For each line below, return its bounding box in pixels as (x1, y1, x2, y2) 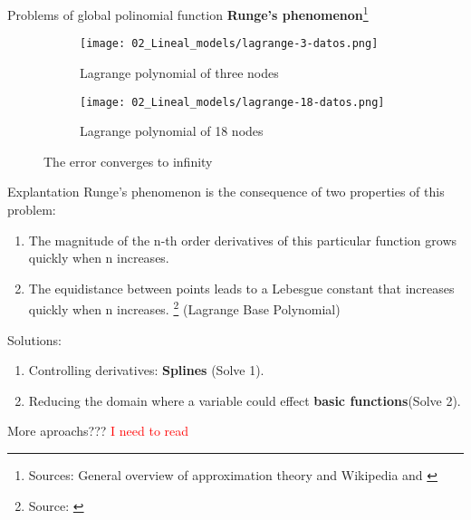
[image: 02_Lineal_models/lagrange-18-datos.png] (80, 95, 385, 109)
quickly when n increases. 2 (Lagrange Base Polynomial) (28, 297, 341, 318)
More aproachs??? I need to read (7, 421, 189, 440)
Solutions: (7, 330, 62, 349)
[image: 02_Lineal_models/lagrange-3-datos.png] (80, 37, 379, 51)
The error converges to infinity (43, 151, 213, 170)
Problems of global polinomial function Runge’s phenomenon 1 (7, 3, 369, 24)
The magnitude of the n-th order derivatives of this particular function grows (28, 230, 457, 249)
